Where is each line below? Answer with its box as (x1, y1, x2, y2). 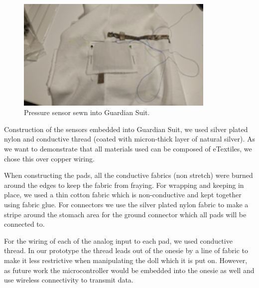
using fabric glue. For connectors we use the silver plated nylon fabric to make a (4, 199, 249, 209)
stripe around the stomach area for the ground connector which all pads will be (4, 209, 247, 219)
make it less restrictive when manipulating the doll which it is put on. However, (4, 255, 248, 265)
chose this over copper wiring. (4, 153, 95, 163)
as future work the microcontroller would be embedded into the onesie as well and (4, 265, 255, 275)
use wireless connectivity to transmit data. (4, 275, 133, 285)
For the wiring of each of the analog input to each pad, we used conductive (4, 235, 233, 246)
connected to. (4, 219, 45, 229)
